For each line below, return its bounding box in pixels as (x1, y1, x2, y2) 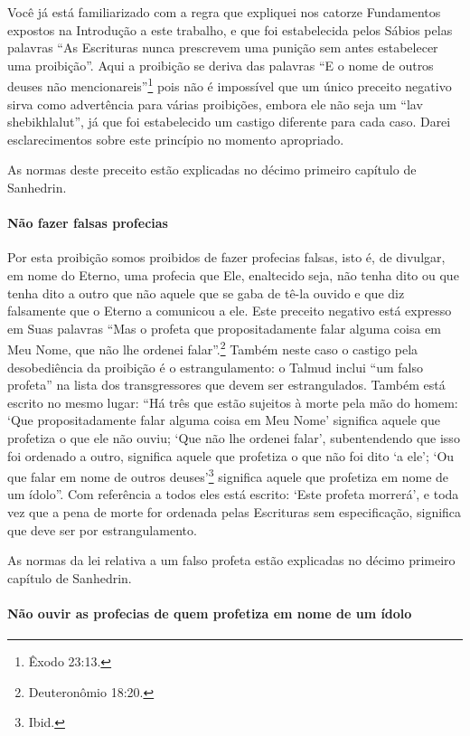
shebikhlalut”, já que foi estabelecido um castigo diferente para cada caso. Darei (7, 112, 451, 131)
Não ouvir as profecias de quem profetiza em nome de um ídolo (7, 603, 412, 622)
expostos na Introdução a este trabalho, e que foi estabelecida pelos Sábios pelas (7, 20, 453, 39)
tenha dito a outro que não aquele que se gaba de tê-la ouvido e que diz (7, 283, 405, 302)
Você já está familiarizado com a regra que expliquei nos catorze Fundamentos (7, 3, 441, 21)
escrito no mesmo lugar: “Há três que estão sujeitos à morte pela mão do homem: (7, 392, 458, 411)
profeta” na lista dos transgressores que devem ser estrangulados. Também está (7, 375, 446, 394)
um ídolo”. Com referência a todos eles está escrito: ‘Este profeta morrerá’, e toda (7, 485, 459, 504)
